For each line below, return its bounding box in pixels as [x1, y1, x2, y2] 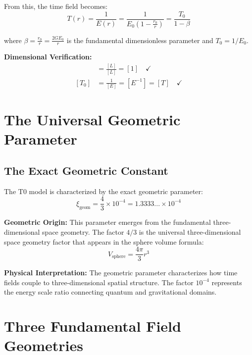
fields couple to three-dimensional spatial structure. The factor [4, 277, 194, 287]
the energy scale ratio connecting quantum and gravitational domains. [4, 287, 217, 297]
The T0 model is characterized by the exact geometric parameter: [4, 186, 203, 196]
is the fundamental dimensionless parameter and [66, 35, 213, 45]
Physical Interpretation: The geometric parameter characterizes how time [4, 267, 238, 278]
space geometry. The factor [42, 226, 124, 237]
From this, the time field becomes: [4, 1, 108, 11]
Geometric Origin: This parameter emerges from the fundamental [4, 217, 211, 227]
